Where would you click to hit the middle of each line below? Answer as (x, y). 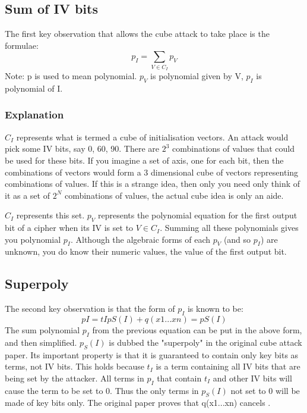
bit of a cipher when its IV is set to (69, 228)
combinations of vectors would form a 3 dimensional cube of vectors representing (152, 172)
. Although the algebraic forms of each (140, 239)
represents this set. (50, 215)
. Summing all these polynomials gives (229, 228)
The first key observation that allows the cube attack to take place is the (137, 34)
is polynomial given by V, (197, 76)
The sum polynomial (42, 330)
